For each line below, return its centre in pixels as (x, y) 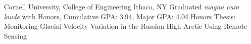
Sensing (15, 35)
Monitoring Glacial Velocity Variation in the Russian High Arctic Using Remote (125, 26)
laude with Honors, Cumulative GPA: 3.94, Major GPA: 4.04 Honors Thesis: (120, 16)
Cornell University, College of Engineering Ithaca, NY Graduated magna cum (122, 6)
